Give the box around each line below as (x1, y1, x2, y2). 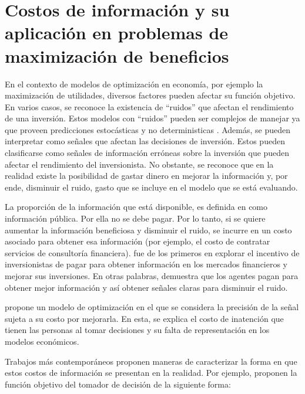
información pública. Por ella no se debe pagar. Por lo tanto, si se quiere (5, 212, 266, 225)
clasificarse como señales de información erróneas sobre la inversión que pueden (5, 147, 290, 159)
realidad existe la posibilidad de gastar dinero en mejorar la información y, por (5, 169, 288, 182)
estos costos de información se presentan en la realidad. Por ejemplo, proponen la (5, 366, 297, 379)
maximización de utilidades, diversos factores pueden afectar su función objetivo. (5, 89, 296, 101)
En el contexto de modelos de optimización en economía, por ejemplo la (5, 77, 263, 90)
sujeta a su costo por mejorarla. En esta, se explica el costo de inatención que (5, 312, 284, 324)
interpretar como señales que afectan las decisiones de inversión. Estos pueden (5, 135, 285, 147)
